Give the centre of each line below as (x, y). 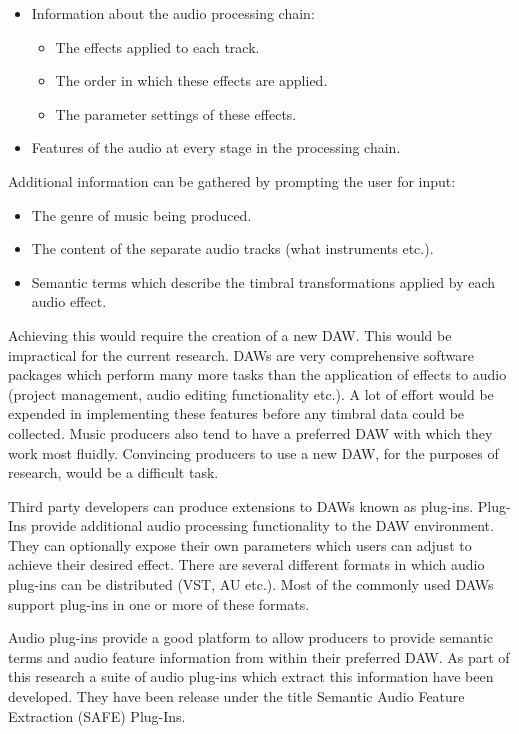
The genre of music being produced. (141, 214)
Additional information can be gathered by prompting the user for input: (232, 180)
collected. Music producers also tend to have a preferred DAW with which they (250, 432)
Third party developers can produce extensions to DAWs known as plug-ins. (241, 505)
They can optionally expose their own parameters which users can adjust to (240, 544)
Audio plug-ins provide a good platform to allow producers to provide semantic (251, 637)
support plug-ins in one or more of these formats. (159, 603)
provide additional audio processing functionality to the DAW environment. (262, 525)
